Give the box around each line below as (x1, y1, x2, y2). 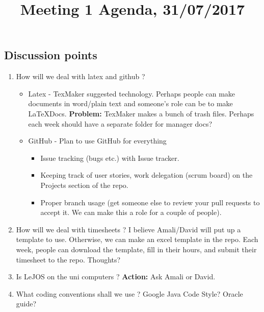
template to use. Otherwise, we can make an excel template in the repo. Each (16, 234, 258, 245)
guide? (16, 298, 37, 309)
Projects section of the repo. (40, 179, 128, 190)
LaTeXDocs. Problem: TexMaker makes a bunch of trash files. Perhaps (28, 108, 254, 118)
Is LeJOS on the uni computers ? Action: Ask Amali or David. (16, 271, 216, 282)
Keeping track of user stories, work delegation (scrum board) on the (40, 170, 253, 180)
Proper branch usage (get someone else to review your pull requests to (40, 197, 260, 207)
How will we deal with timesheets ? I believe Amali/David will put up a (16, 224, 241, 234)
